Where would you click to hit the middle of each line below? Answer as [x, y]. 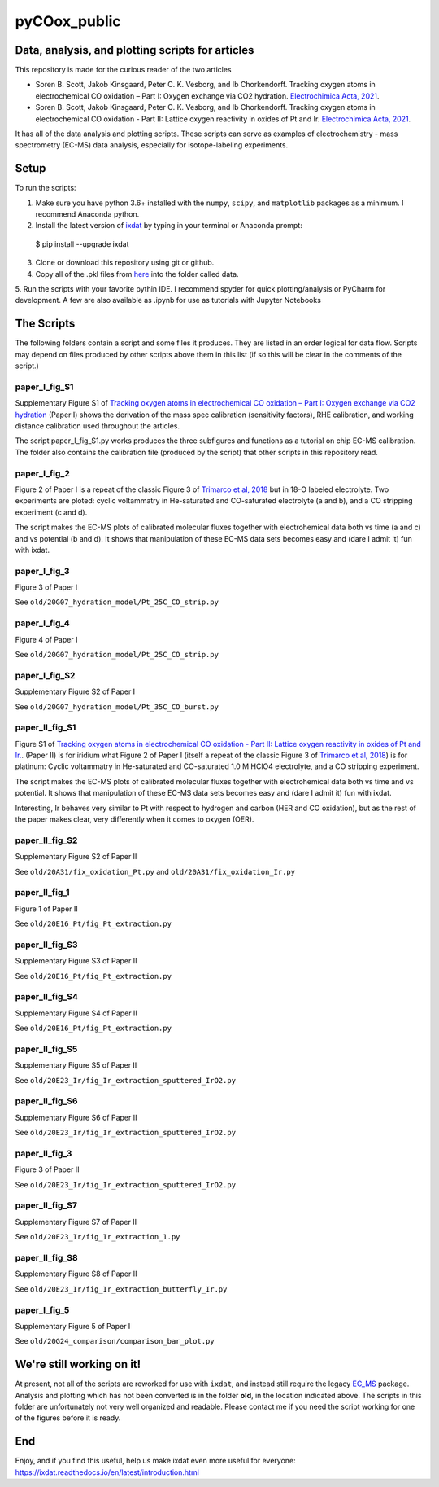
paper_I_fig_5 [42, 1309]
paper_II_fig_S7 [46, 1205]
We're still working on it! [78, 1364]
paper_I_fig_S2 [45, 675]
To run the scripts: [46, 188]
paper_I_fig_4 [43, 623]
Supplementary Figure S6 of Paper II [76, 1117]
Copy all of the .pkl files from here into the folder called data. [137, 274]
